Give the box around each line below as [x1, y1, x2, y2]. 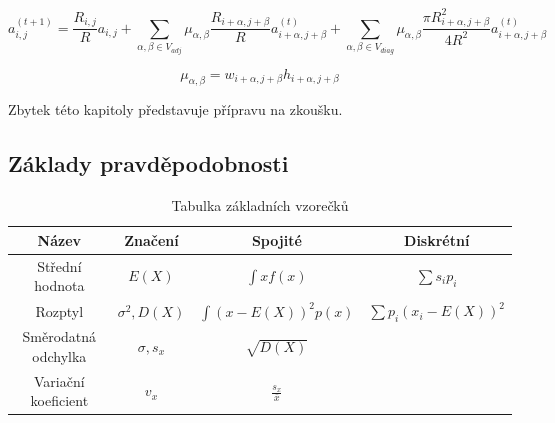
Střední [37, 255, 82, 276]
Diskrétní [404, 229, 470, 250]
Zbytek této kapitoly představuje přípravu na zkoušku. [8, 99, 343, 120]
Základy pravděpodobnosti [8, 148, 289, 179]
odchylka [32, 345, 87, 366]
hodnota [34, 275, 85, 296]
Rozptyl [35, 300, 84, 321]
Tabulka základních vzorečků [171, 195, 349, 216]
